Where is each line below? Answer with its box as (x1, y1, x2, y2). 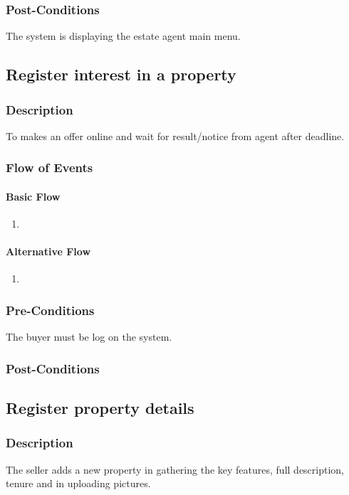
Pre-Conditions (6, 301, 95, 319)
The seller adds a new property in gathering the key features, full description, (6, 462, 345, 477)
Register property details (6, 397, 194, 419)
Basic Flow (6, 188, 61, 203)
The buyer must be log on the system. (6, 329, 172, 344)
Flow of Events (6, 159, 93, 176)
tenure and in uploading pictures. (6, 476, 151, 491)
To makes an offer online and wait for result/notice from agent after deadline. (6, 128, 345, 143)
